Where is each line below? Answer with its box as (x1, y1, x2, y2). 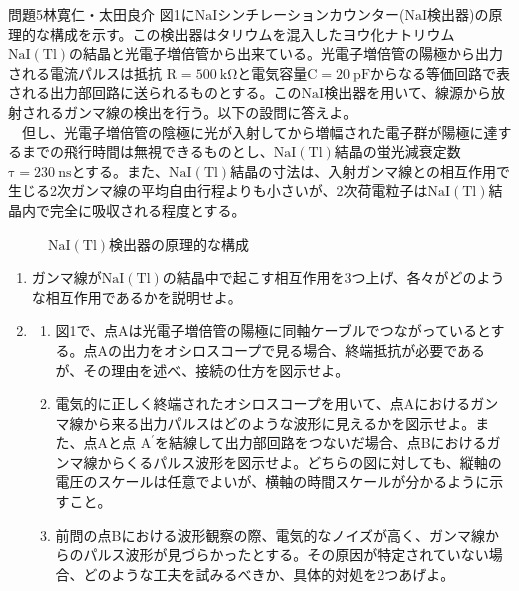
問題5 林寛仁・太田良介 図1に (8, 4, 195, 24)
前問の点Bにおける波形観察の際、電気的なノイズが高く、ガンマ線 (55, 524, 486, 545)
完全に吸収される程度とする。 (49, 199, 246, 220)
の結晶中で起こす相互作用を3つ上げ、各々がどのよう (162, 267, 505, 288)
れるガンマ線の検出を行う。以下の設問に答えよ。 (35, 101, 358, 122)
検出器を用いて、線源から (324, 82, 492, 103)
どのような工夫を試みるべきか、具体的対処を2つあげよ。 (83, 563, 455, 584)
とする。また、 (71, 160, 170, 181)
